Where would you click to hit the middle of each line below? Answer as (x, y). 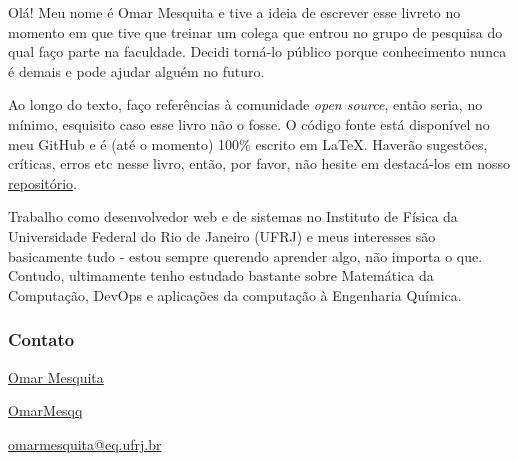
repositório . (43, 182)
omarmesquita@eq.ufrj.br (85, 443)
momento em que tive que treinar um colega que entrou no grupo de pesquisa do (255, 31)
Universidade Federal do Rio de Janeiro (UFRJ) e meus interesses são (222, 235)
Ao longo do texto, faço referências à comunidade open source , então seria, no (245, 104)
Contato (41, 339)
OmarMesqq (45, 410)
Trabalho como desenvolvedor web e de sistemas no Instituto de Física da (233, 216)
